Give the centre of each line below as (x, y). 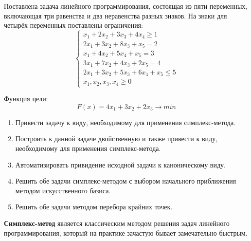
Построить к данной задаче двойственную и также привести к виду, (117, 139)
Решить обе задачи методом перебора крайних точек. (94, 207)
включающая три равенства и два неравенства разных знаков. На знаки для (116, 15)
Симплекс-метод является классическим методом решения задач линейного (117, 223)
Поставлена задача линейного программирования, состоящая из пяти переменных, (126, 6)
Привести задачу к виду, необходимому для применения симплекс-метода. (125, 122)
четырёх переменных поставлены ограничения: (73, 25)
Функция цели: (26, 99)
